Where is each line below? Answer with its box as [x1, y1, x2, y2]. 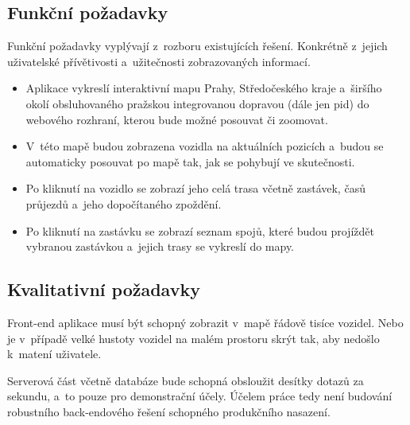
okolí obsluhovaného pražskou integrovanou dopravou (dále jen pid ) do [25, 95, 369, 111]
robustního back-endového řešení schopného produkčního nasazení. [7, 403, 331, 419]
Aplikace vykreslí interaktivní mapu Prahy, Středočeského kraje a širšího [25, 80, 382, 96]
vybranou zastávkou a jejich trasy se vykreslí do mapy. [25, 238, 295, 255]
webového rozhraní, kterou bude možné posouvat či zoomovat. [25, 111, 328, 127]
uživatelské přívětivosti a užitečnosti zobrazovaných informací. [7, 53, 311, 69]
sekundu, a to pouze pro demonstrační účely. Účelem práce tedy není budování [7, 388, 393, 404]
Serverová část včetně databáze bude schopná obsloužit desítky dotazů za [7, 372, 364, 388]
